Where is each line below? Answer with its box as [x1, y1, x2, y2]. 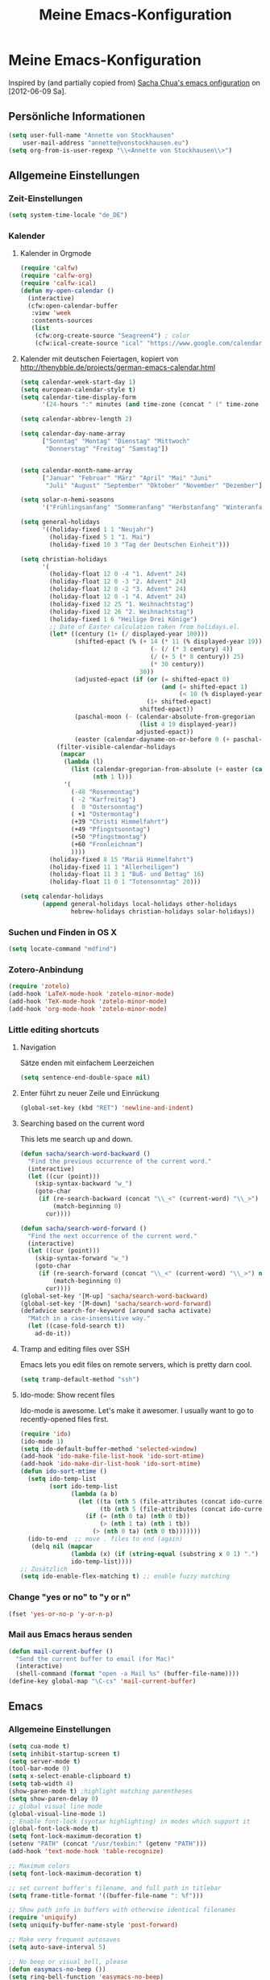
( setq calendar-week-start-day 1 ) [19, 378, 136, 386]
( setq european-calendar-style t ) [19, 385, 136, 393]
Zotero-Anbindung [8, 963, 84, 975]
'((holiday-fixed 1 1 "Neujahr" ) [41, 526, 155, 534]
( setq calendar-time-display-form [19, 393, 136, 401]
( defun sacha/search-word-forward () [19, 1224, 147, 1232]
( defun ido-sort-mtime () [19, 1467, 107, 1475]
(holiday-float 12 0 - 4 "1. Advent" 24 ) [49, 570, 187, 578]
